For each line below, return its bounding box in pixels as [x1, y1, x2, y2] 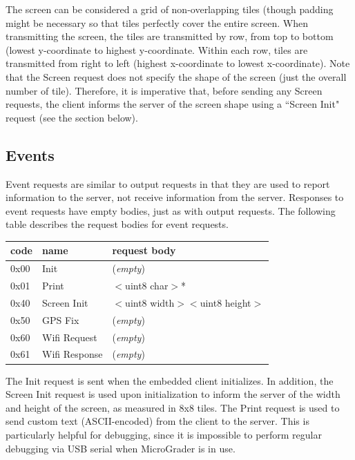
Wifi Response [41, 347, 103, 361]
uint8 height [200, 295, 251, 309]
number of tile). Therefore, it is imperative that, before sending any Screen [6, 83, 323, 97]
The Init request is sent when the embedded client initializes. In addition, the [6, 373, 334, 387]
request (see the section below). [6, 110, 138, 124]
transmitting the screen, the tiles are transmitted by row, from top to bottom [6, 29, 334, 44]
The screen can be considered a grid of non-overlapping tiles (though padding [6, 2, 334, 16]
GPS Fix [41, 312, 79, 327]
